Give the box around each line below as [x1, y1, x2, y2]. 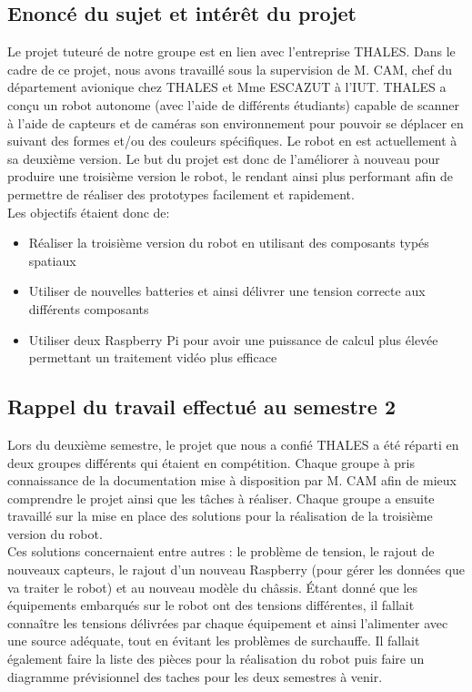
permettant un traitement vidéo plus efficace [28, 348, 277, 367]
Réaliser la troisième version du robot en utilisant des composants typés [28, 233, 429, 252]
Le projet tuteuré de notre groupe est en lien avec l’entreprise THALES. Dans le [7, 42, 456, 61]
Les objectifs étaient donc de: [7, 202, 170, 221]
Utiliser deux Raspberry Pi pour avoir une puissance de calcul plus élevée [28, 330, 438, 349]
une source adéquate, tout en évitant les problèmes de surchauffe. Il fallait [7, 631, 420, 650]
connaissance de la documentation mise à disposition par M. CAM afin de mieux [7, 471, 457, 490]
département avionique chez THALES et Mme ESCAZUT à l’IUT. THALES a [7, 77, 447, 97]
